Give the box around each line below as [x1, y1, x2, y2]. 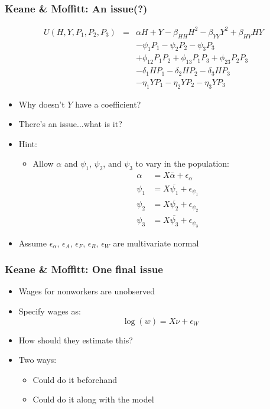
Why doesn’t [18, 98, 65, 110]
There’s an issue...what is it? [18, 118, 122, 130]
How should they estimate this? [18, 333, 133, 346]
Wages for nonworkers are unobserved [18, 285, 155, 297]
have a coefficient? [75, 98, 141, 110]
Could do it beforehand [32, 373, 118, 385]
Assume [18, 236, 47, 249]
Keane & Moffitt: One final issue [5, 262, 163, 277]
